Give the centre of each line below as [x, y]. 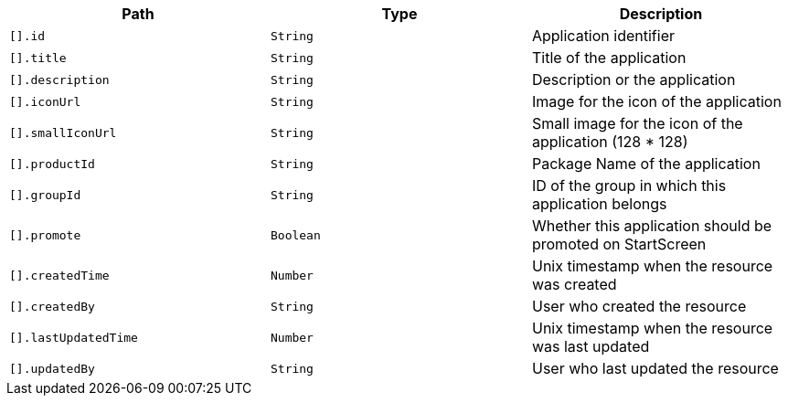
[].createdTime [59, 275]
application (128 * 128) [610, 142]
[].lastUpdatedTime [74, 337]
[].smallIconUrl [63, 133]
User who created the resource [639, 306]
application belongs [599, 204]
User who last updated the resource [655, 368]
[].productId [52, 164]
